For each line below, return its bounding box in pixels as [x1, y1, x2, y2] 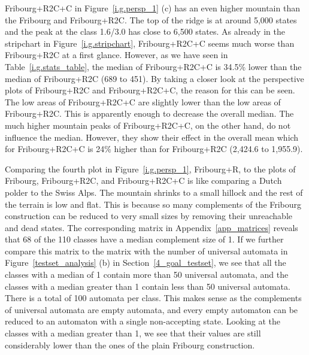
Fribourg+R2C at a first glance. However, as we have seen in [5, 48, 228, 61]
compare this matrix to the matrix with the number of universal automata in [5, 244, 288, 257]
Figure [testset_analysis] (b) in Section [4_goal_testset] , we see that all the [5, 256, 286, 269]
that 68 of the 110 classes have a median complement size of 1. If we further [5, 233, 284, 245]
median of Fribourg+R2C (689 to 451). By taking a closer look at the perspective [5, 72, 304, 84]
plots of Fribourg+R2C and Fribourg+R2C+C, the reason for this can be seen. [5, 84, 295, 96]
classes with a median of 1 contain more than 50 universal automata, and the [5, 268, 289, 281]
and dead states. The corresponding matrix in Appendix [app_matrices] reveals [5, 221, 298, 233]
